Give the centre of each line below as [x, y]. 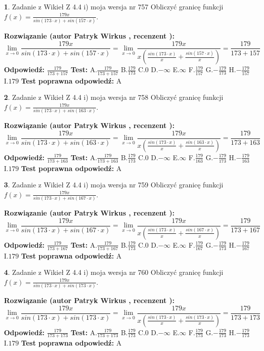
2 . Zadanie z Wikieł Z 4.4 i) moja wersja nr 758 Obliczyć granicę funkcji [114, 97]
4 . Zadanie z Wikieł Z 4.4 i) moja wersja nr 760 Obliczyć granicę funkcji [114, 272]
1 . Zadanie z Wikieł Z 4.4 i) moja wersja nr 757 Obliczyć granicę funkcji [114, 6]
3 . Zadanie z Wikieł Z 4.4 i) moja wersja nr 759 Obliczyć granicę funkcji [114, 185]
